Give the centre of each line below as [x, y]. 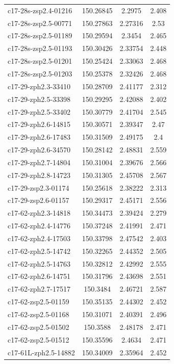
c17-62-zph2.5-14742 [39, 251]
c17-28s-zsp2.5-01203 [40, 73]
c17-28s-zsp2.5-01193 [40, 48]
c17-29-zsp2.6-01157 [39, 200]
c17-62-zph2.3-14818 [39, 213]
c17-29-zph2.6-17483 [39, 137]
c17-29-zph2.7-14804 [39, 162]
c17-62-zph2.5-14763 [39, 263]
